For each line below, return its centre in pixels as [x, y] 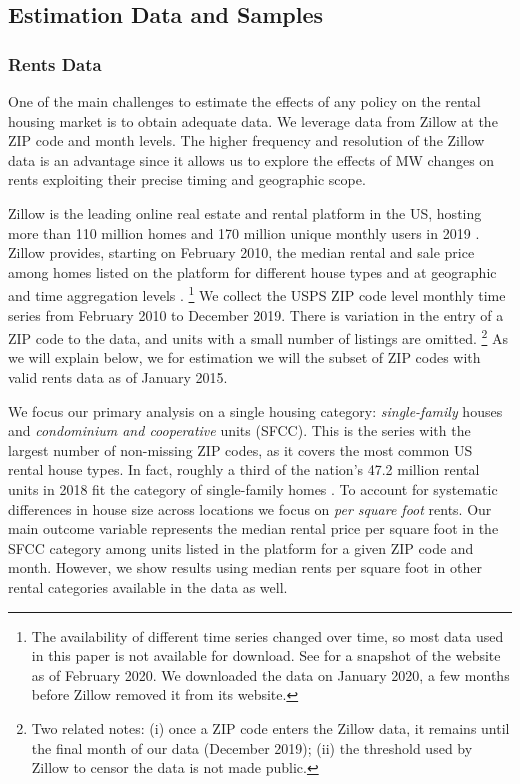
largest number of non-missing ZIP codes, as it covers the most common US [240, 449]
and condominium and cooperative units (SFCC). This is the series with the [239, 430]
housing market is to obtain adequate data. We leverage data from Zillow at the [253, 120]
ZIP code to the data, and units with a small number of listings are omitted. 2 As [258, 336]
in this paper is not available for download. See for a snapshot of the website [266, 655]
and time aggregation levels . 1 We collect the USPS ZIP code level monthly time [257, 293]
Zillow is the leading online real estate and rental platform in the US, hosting [245, 212]
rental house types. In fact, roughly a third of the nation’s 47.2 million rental [244, 469]
